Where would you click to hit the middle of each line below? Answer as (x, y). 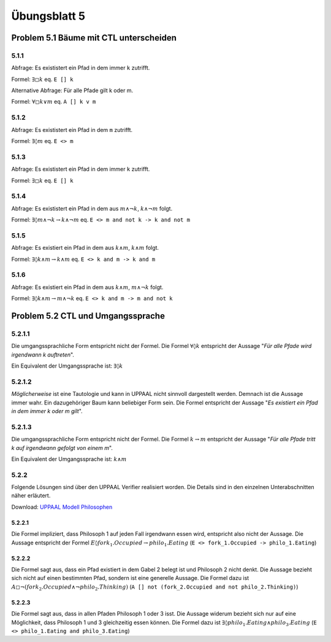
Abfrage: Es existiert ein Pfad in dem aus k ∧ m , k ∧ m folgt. (85, 248)
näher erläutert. (31, 496)
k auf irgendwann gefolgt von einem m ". (62, 447)
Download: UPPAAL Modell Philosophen (62, 507)
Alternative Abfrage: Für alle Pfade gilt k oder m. (72, 91)
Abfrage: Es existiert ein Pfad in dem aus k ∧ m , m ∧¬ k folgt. (87, 287)
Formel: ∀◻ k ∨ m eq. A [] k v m (54, 102)
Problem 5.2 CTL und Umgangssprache (88, 316)
